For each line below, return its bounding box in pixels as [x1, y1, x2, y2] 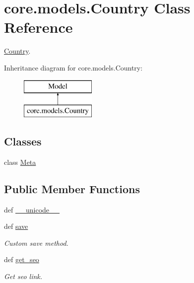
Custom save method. [4, 237, 68, 248]
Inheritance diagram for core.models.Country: [4, 62, 143, 72]
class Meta [4, 156, 36, 167]
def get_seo [4, 254, 39, 265]
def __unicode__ [4, 204, 60, 214]
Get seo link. [4, 271, 43, 282]
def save [4, 221, 28, 231]
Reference [4, 17, 73, 37]
